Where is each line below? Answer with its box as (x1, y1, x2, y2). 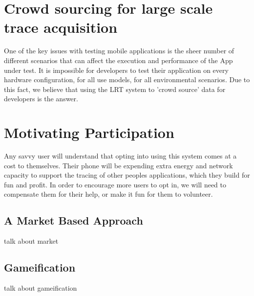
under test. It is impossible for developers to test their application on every (4, 65, 229, 75)
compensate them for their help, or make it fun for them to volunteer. (4, 189, 213, 199)
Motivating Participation (4, 122, 174, 142)
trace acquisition (4, 17, 118, 37)
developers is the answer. (4, 93, 78, 104)
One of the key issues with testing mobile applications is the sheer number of (4, 46, 234, 56)
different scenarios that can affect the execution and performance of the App (4, 55, 233, 65)
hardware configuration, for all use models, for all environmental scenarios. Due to (4, 74, 250, 85)
